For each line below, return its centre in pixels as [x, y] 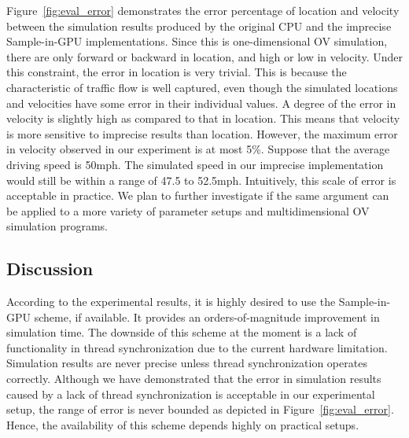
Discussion [50, 269]
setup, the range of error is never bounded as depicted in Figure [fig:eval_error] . [200, 409]
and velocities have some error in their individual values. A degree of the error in [201, 103]
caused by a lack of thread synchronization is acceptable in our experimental [191, 394]
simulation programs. [57, 226]
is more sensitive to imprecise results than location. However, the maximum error [202, 133]
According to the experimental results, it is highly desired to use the [171, 302]
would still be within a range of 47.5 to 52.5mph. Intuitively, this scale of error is [201, 180]
